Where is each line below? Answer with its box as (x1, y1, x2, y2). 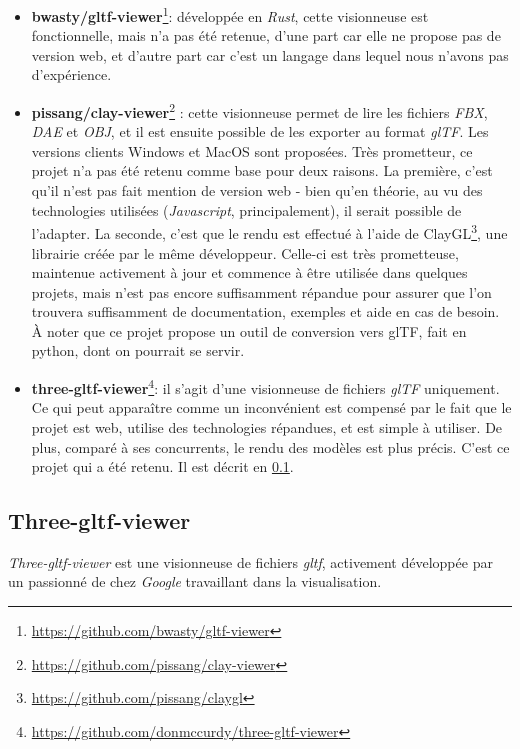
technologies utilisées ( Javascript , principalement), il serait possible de (31, 199, 462, 220)
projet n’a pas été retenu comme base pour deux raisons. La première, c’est (31, 160, 493, 181)
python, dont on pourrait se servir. (31, 340, 245, 361)
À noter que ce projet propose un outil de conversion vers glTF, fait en (31, 320, 467, 341)
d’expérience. (31, 64, 112, 85)
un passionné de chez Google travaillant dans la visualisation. (8, 571, 382, 592)
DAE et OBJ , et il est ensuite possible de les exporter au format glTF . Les (31, 121, 489, 142)
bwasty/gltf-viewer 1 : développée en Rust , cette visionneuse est (31, 3, 429, 26)
